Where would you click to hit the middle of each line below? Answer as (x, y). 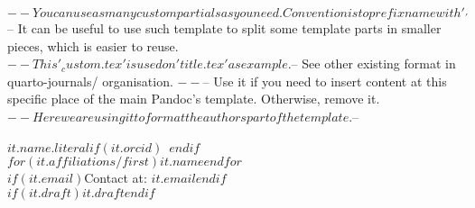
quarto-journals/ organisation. (90, 81)
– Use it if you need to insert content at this (325, 81)
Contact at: (116, 178)
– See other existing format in (373, 63)
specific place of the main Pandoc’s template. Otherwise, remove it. (194, 99)
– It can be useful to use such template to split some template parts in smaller (224, 28)
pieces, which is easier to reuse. (93, 45)
